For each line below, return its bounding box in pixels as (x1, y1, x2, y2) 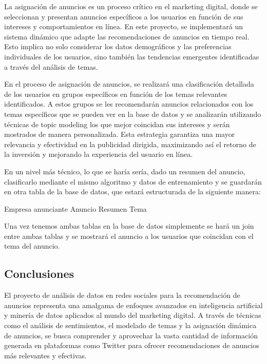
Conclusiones (4, 266, 74, 281)
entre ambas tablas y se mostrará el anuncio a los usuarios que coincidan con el (4, 230, 254, 241)
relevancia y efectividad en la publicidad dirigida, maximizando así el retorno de (4, 138, 256, 149)
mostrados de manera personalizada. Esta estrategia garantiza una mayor (4, 129, 235, 139)
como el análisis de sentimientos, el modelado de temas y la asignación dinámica (4, 320, 257, 331)
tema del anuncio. (4, 240, 60, 251)
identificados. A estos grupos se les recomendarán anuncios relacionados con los (4, 98, 254, 109)
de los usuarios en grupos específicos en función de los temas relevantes (4, 88, 227, 99)
